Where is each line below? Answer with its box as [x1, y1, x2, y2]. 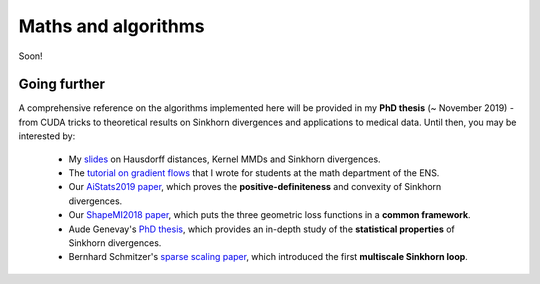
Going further [18, 76, 105, 93]
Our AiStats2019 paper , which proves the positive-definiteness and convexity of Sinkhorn [68, 181, 442, 193]
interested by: [18, 130, 76, 142]
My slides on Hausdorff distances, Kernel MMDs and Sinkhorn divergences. [68, 153, 381, 165]
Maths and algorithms [18, 15, 205, 37]
